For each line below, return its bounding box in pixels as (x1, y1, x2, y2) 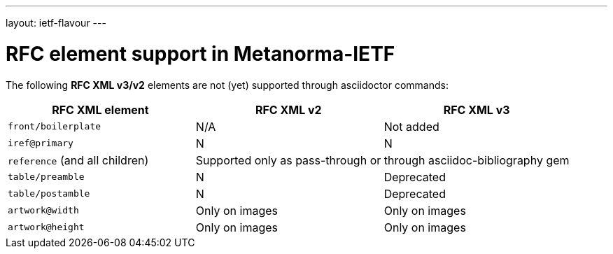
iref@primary (8, 138, 73, 148)
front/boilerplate (8, 121, 101, 132)
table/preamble (8, 171, 85, 182)
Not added (383, 119, 439, 134)
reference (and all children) (8, 153, 149, 167)
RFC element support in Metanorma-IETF (6, 41, 395, 66)
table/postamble (8, 188, 90, 199)
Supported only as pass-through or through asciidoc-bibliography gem (195, 153, 570, 167)
